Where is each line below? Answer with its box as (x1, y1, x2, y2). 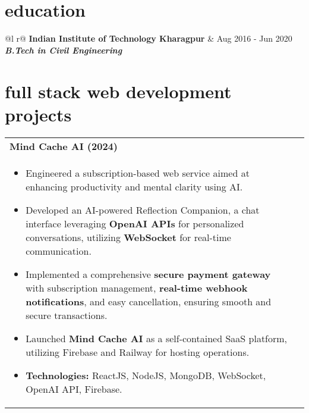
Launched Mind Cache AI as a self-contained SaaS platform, (26, 331, 288, 345)
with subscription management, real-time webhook (26, 280, 248, 295)
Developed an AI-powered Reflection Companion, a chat (26, 202, 260, 217)
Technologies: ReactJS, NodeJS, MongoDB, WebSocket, (26, 368, 266, 382)
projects (5, 102, 72, 126)
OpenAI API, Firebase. (26, 381, 122, 396)
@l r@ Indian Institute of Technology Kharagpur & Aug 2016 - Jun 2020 (5, 32, 292, 45)
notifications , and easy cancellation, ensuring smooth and (26, 294, 272, 308)
